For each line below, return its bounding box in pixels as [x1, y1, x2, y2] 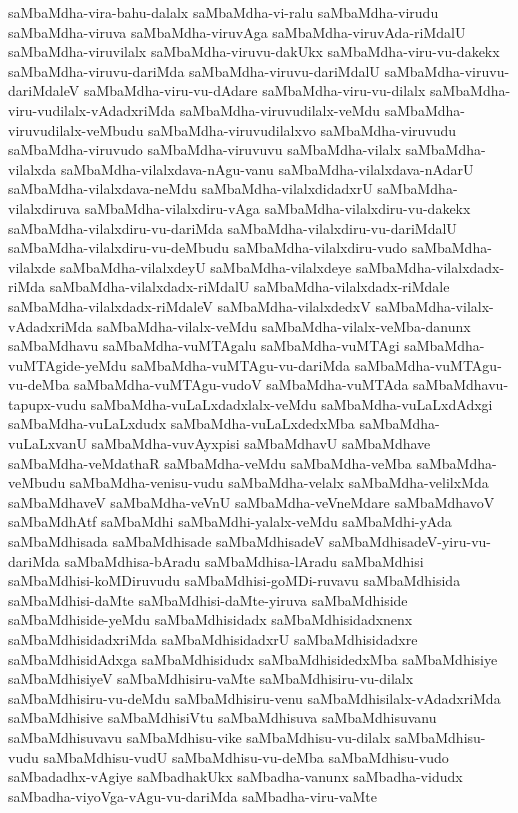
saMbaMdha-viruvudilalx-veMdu [180, 99, 381, 120]
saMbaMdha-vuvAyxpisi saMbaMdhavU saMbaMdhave [91, 433, 431, 454]
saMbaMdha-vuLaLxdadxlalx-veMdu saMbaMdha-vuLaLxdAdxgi [90, 393, 493, 414]
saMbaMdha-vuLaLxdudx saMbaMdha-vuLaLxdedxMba [8, 413, 355, 434]
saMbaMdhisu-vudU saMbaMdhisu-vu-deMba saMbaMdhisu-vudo [43, 746, 449, 767]
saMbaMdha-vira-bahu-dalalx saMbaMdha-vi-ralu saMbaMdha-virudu [8, 2, 439, 22]
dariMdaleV [8, 80, 80, 101]
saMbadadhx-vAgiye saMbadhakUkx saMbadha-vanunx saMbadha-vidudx [8, 766, 463, 787]
